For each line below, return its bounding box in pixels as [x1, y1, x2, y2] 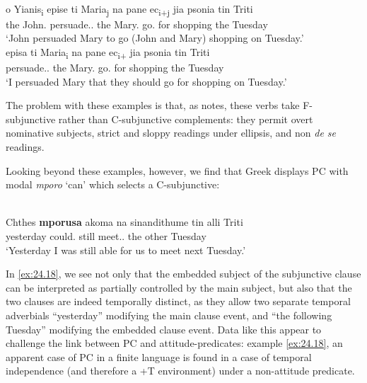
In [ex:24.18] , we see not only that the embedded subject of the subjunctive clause [6, 266, 361, 281]
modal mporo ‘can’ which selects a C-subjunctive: [6, 177, 220, 192]
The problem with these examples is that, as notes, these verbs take [6, 98, 300, 113]
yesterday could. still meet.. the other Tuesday [6, 228, 206, 243]
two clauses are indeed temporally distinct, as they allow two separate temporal [6, 294, 351, 309]
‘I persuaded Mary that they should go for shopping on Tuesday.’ [6, 74, 287, 88]
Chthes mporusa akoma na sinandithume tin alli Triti [6, 215, 243, 229]
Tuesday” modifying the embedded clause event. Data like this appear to [6, 321, 322, 336]
